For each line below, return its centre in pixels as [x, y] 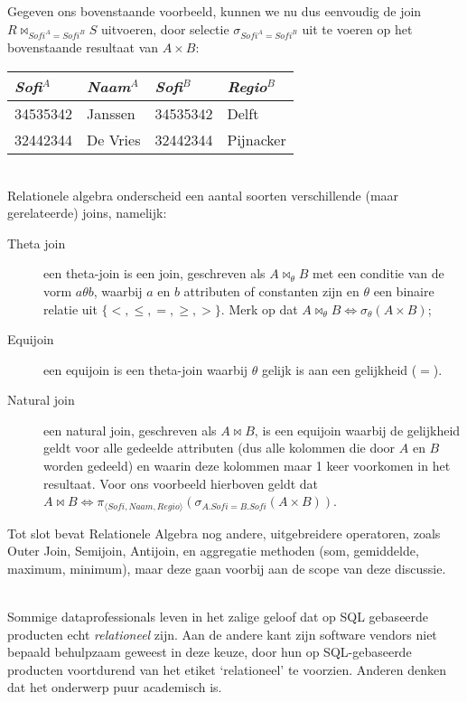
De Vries [114, 139]
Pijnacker [257, 139]
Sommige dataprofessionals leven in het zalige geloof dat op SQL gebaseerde [218, 617]
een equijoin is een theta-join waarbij [146, 369]
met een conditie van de [378, 273]
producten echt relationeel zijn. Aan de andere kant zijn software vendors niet [222, 634]
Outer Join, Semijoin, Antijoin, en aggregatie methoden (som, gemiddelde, [213, 551]
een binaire [404, 290]
